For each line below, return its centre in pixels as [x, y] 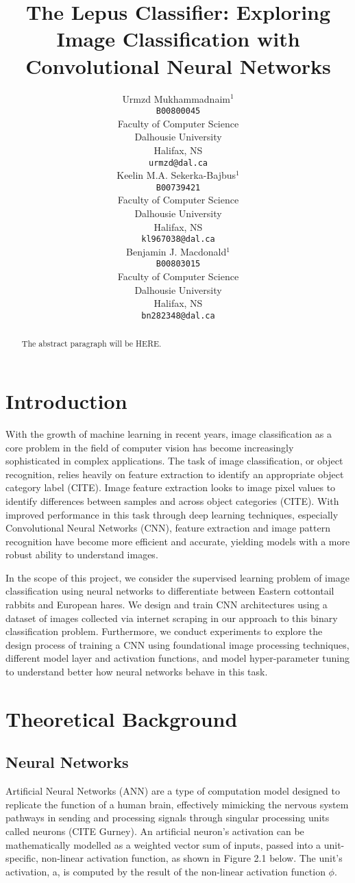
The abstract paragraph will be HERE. [91, 344]
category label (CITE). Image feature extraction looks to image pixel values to [171, 487]
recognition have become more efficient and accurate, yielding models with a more [178, 541]
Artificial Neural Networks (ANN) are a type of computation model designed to [173, 791]
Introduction [66, 401]
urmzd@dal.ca [178, 163]
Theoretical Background [122, 718]
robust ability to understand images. [82, 555]
